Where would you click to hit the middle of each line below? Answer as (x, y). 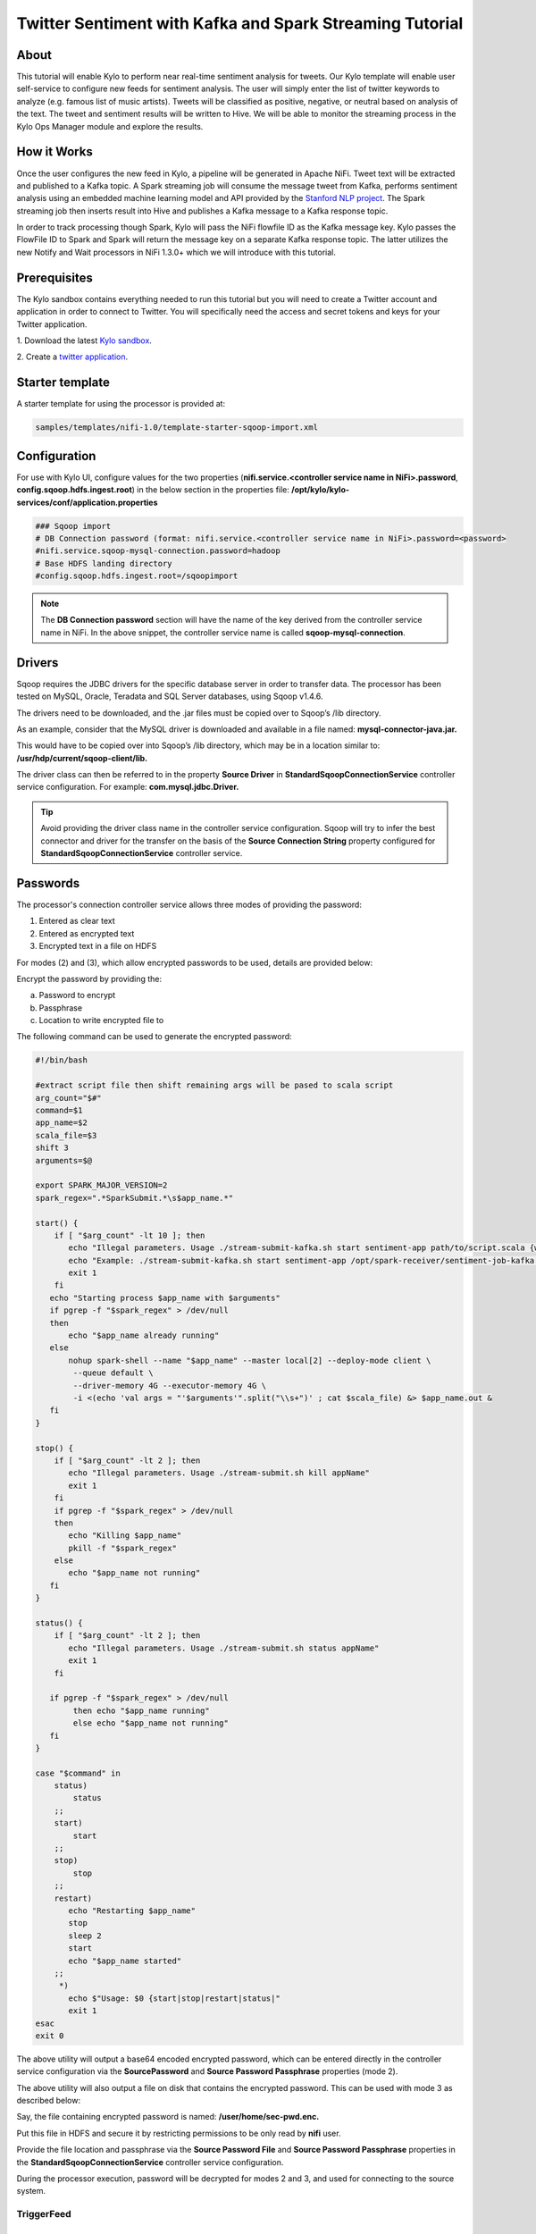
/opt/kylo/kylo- (321, 490)
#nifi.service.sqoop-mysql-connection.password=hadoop (158, 551)
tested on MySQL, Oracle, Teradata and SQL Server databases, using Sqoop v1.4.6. (170, 696)
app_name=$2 (62, 1123)
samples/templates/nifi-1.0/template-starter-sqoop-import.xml (177, 428)
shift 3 (52, 1148)
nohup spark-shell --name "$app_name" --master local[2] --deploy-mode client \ (250, 1360)
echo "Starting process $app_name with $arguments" (165, 1298)
